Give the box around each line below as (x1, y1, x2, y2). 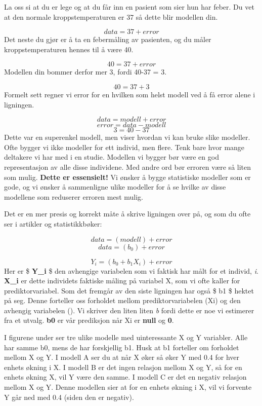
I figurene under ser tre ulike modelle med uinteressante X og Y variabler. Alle (4, 332, 248, 343)
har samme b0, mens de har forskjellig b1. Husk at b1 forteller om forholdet (4, 342, 239, 352)
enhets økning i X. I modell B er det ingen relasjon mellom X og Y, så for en (4, 361, 242, 372)
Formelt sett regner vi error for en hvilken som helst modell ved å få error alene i (4, 89, 255, 99)
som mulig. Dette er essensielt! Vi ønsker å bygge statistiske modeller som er (4, 171, 251, 182)
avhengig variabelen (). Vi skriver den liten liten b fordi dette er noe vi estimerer (4, 305, 254, 315)
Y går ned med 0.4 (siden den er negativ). (4, 391, 134, 402)
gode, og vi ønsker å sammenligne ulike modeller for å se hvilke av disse (4, 181, 226, 192)
